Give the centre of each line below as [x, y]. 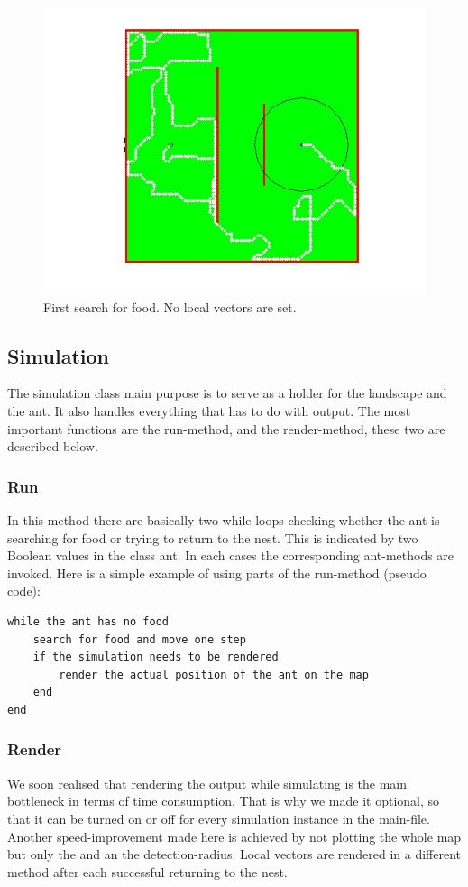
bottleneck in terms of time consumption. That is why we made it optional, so [224, 801]
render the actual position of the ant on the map [214, 674]
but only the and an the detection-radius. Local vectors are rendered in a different [234, 854]
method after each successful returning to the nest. [147, 871]
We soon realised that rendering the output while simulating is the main [207, 783]
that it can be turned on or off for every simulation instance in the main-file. [219, 818]
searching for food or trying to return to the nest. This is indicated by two [213, 537]
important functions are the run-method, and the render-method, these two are [226, 428]
